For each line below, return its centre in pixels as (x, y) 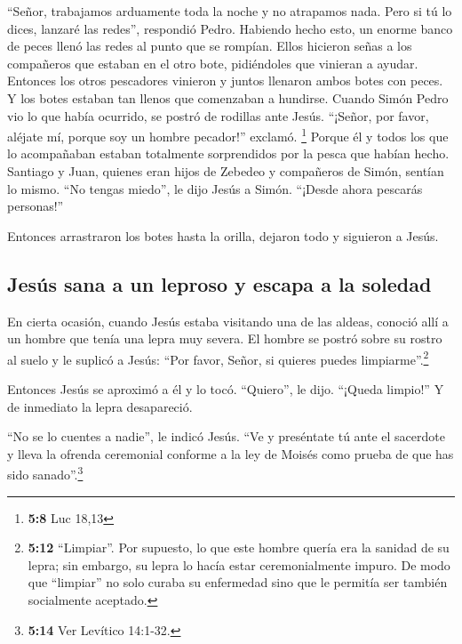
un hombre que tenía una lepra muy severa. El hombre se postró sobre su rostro (225, 338)
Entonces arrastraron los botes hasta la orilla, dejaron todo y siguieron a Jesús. (223, 235)
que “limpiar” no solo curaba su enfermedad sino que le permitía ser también (238, 582)
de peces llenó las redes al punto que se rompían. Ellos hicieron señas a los (210, 46)
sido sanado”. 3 (45, 473)
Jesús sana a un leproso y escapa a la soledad (219, 283)
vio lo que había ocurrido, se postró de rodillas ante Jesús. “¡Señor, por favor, (218, 115)
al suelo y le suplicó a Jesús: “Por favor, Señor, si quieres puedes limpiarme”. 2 (218, 358)
